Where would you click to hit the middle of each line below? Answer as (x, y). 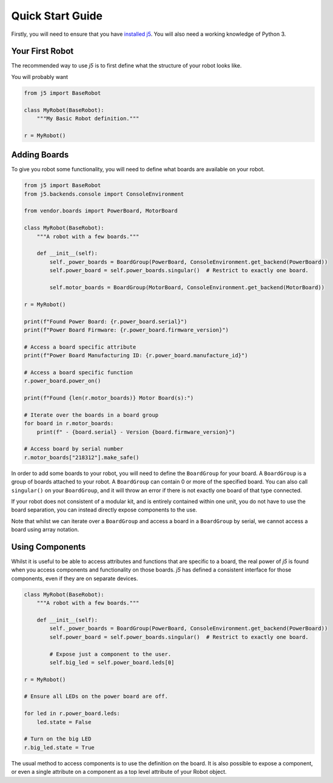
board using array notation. (45, 530)
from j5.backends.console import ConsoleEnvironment (104, 194)
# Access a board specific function (79, 372)
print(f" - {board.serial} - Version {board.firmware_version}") (136, 432)
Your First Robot (42, 51)
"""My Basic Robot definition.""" (88, 118)
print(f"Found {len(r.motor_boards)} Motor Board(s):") (109, 398)
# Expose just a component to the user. (110, 654)
